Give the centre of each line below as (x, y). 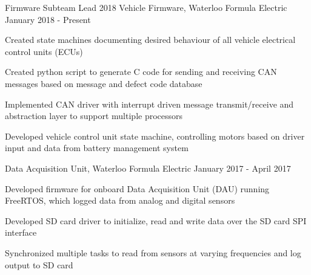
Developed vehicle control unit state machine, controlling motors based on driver (155, 136)
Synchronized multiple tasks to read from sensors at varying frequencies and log (153, 252)
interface (21, 232)
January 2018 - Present (48, 19)
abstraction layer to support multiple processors (94, 116)
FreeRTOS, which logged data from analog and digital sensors (120, 200)
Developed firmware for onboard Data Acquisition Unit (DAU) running (137, 188)
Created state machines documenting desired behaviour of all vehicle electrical (150, 40)
